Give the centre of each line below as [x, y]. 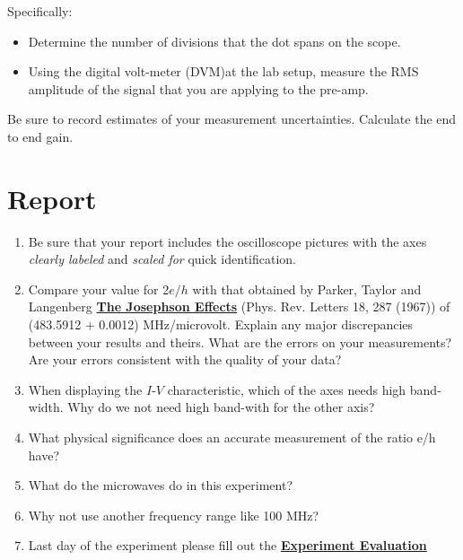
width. [46, 407]
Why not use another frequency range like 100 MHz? [174, 515]
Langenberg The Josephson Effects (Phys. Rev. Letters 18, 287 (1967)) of [239, 306]
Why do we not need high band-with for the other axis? [221, 407]
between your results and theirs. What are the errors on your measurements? [240, 341]
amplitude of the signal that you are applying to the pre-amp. [198, 88]
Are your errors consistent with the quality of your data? [185, 359]
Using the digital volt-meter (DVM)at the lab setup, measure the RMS [223, 71]
